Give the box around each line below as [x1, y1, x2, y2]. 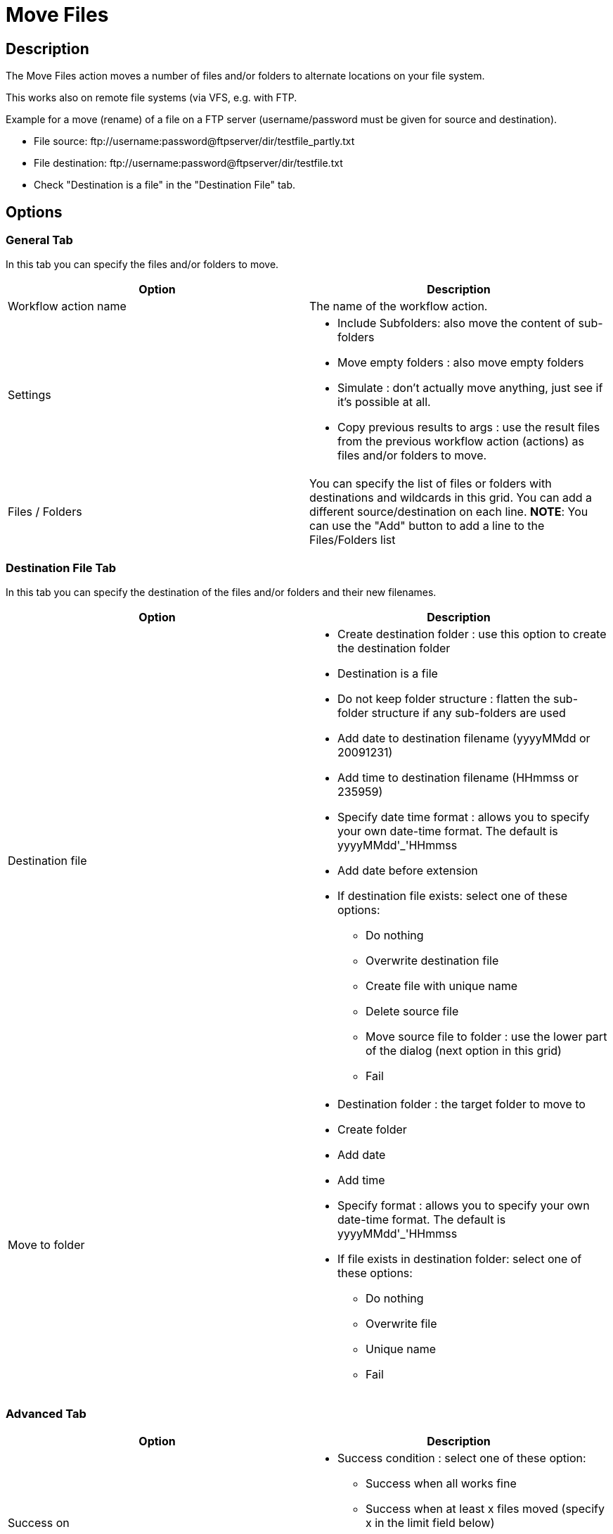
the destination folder [337, 641, 451, 656]
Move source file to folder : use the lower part [366, 1029, 607, 1044]
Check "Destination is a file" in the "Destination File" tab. [34, 179, 296, 191]
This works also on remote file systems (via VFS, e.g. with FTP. [6, 91, 297, 104]
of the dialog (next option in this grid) [366, 1044, 562, 1058]
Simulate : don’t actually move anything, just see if [337, 381, 603, 395]
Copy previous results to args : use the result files [337, 420, 600, 435]
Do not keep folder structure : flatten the [337, 692, 550, 706]
